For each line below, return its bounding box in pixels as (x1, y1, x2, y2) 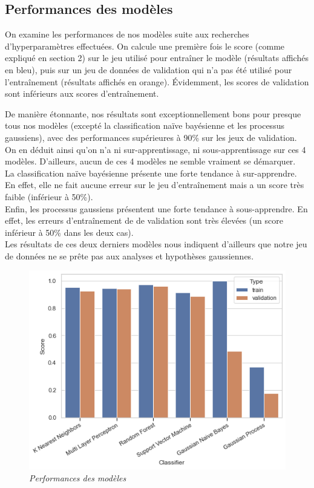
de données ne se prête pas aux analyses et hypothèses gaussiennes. (5, 249, 254, 262)
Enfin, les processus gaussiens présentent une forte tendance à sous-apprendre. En (5, 202, 308, 215)
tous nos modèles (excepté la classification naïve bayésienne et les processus (5, 119, 284, 132)
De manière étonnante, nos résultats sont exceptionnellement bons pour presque (5, 107, 301, 120)
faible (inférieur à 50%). (5, 190, 93, 203)
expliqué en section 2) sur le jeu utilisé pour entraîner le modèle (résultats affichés (5, 51, 309, 64)
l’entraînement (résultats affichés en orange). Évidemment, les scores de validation (5, 75, 309, 88)
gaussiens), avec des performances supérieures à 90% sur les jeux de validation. (5, 131, 297, 143)
